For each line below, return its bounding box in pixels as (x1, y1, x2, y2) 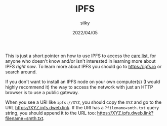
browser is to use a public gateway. (5, 89, 79, 95)
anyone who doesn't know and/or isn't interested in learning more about (5, 58, 156, 64)
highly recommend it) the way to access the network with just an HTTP (5, 84, 153, 90)
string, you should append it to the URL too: (5, 110, 96, 116)
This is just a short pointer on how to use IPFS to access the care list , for (5, 53, 156, 59)
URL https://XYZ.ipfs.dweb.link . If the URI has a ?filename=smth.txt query (5, 104, 159, 110)
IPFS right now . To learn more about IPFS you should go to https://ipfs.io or (5, 63, 162, 69)
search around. (5, 69, 37, 75)
